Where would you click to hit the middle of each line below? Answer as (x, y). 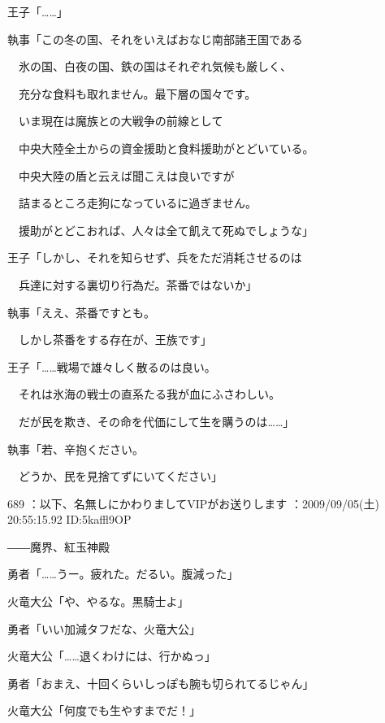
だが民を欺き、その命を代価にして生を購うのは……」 (156, 421)
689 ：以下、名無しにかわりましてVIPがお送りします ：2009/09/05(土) (193, 503)
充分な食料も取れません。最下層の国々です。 (137, 93)
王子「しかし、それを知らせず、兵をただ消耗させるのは (155, 257)
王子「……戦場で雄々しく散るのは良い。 (112, 366)
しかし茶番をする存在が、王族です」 (115, 340)
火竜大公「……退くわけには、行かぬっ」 (112, 656)
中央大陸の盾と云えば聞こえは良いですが (126, 175)
